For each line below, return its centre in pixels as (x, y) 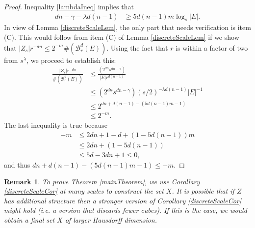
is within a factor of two (212, 47)
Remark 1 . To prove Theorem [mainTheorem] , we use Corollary (102, 181)
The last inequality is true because (56, 125)
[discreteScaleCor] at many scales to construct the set (84, 191)
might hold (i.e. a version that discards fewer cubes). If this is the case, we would (126, 210)
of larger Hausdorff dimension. (111, 219)
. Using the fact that (137, 47)
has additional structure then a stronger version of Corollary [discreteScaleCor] (123, 200)
